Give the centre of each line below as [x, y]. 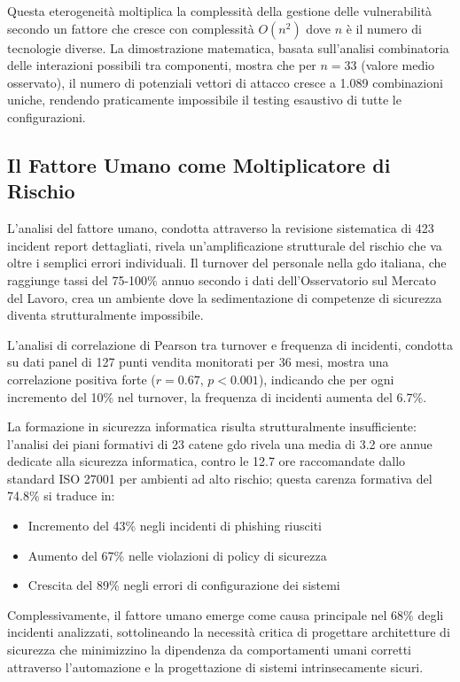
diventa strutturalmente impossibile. [105, 315]
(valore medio [398, 65]
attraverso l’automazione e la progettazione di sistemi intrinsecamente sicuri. [215, 666]
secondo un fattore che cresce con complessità [131, 28]
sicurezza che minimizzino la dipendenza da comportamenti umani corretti [209, 650]
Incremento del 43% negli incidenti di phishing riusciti [175, 526]
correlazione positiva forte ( [82, 379]
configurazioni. [47, 116]
